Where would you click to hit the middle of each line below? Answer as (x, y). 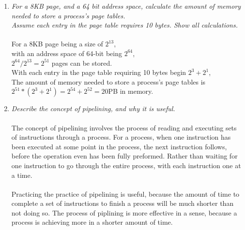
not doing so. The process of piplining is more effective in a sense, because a (124, 212)
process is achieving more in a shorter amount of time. (92, 222)
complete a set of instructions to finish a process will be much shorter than (122, 203)
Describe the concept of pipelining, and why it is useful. (93, 108)
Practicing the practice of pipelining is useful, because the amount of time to (125, 194)
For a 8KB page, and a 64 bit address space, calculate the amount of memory (126, 6)
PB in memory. (131, 91)
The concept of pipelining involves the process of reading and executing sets (124, 127)
